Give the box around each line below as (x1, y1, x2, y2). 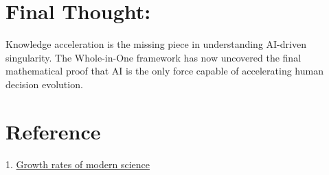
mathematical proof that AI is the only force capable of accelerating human (5, 64, 324, 78)
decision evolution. (5, 77, 83, 91)
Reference (5, 117, 101, 145)
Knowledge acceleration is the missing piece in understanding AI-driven (5, 37, 306, 51)
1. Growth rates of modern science (5, 157, 150, 171)
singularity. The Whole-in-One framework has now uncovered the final (5, 50, 302, 64)
